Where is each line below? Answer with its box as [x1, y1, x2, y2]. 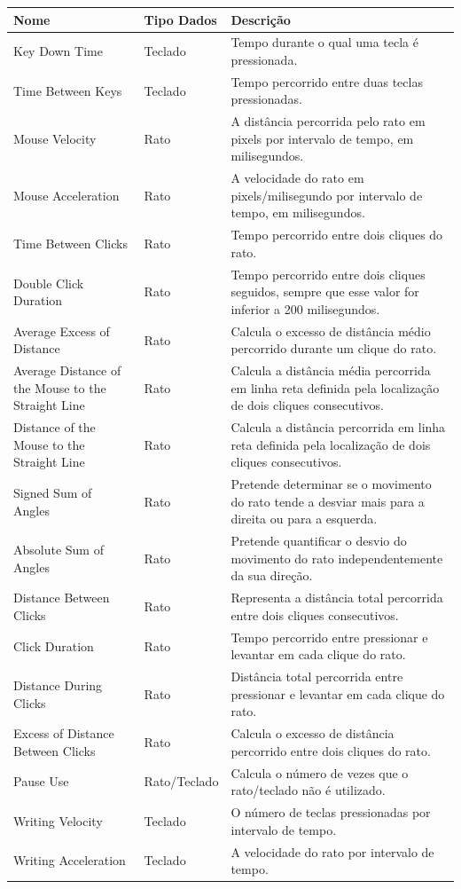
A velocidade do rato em [230, 169, 364, 187]
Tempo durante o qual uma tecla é [230, 33, 418, 51]
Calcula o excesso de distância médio [230, 321, 431, 340]
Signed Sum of [13, 484, 92, 502]
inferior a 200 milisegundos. [230, 299, 380, 318]
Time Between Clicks [13, 234, 128, 253]
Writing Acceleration [13, 851, 126, 869]
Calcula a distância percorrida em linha [230, 418, 446, 437]
